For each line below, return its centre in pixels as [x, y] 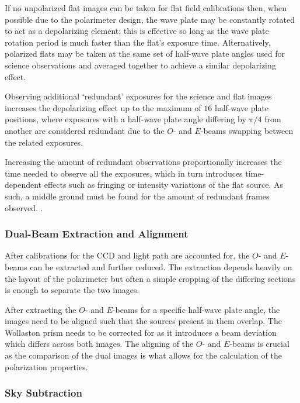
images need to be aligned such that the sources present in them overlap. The [143, 321]
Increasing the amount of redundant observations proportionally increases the [143, 162]
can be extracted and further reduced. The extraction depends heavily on [161, 266]
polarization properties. [46, 366]
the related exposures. [44, 142]
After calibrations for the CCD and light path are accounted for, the [127, 255]
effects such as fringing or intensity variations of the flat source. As [164, 185]
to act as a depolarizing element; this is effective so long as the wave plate [137, 31]
